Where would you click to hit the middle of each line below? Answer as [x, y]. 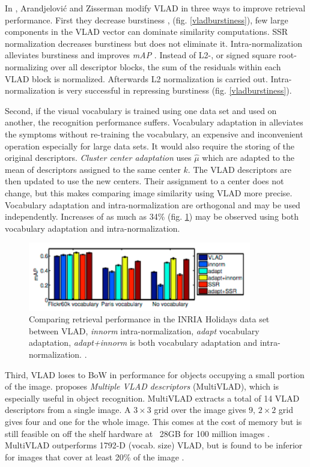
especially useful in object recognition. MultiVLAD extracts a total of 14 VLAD [152, 398]
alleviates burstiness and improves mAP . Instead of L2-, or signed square [141, 55]
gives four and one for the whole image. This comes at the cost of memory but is [153, 421]
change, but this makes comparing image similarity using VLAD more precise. [149, 192]
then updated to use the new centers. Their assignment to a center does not [144, 181]
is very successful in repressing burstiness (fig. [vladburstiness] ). [175, 90]
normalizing [26, 66]
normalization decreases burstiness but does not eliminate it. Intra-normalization [153, 43]
